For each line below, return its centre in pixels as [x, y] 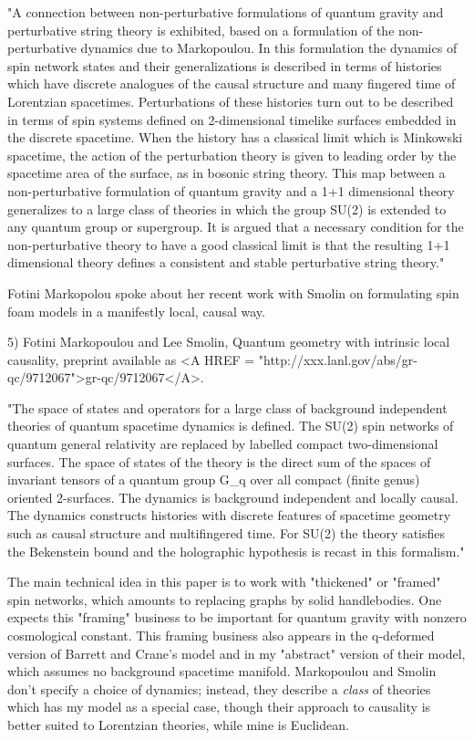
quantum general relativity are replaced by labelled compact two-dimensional [223, 444]
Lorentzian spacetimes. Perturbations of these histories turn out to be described [231, 101]
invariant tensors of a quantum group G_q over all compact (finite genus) [214, 479]
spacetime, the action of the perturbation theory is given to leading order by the [232, 155]
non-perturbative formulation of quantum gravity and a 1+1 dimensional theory [231, 190]
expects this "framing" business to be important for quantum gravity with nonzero [237, 617]
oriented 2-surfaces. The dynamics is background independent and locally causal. [233, 497]
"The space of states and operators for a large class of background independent [227, 407]
